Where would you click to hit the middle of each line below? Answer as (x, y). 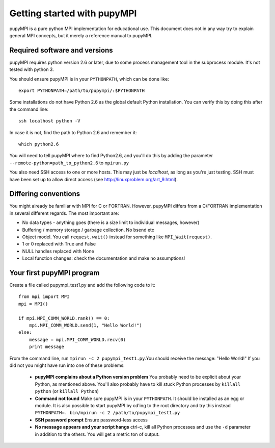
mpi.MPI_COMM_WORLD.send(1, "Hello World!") (85, 326)
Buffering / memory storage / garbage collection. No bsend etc (88, 230)
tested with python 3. (32, 69)
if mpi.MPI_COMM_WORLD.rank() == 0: (64, 318)
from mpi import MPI (44, 297)
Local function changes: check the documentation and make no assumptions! (104, 258)
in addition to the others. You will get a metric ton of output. (97, 434)
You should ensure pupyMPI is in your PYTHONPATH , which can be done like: (89, 79)
